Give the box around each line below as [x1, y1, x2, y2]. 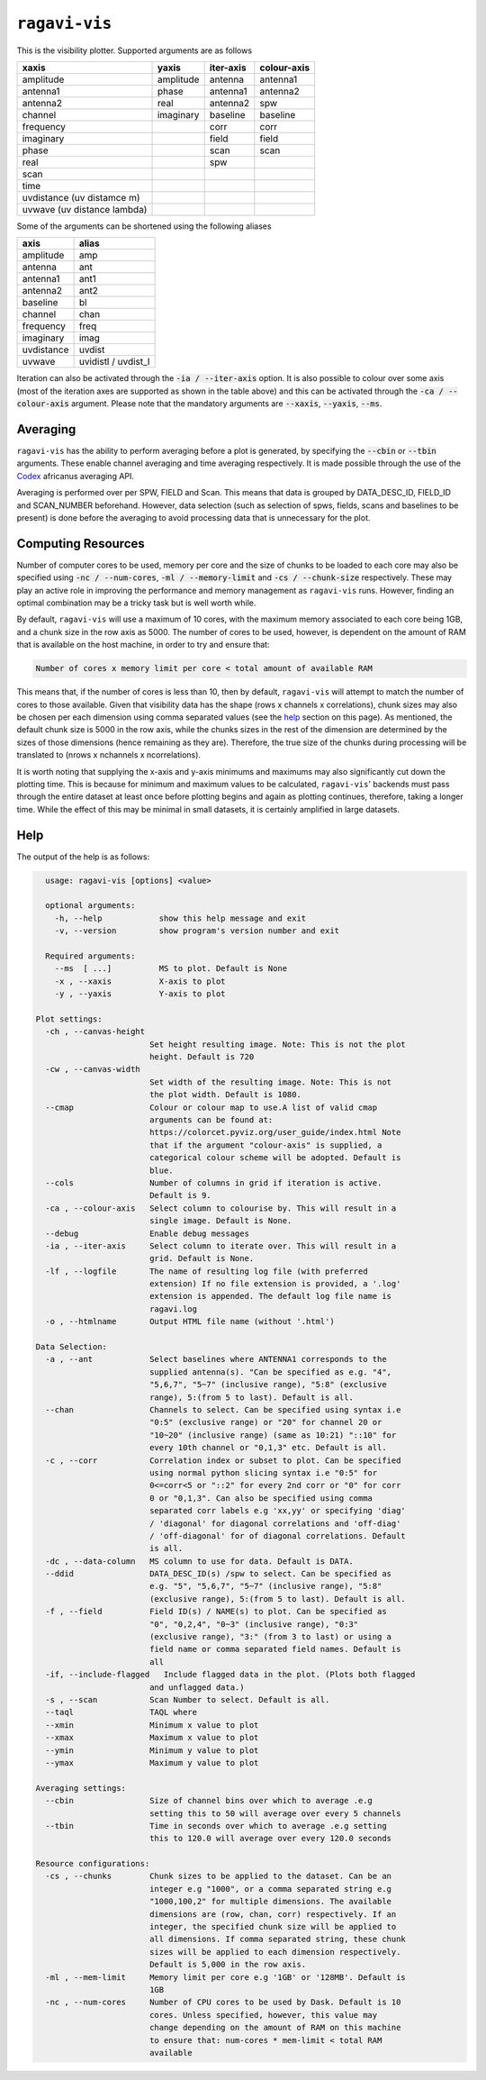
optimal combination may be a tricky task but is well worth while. [16, 597, 256, 608]
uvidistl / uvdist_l [78, 356, 150, 368]
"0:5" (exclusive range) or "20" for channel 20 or [148, 1417, 382, 1428]
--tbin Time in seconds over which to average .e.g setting [45, 1821, 387, 1830]
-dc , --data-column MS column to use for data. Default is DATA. [45, 1556, 355, 1567]
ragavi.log [148, 1303, 198, 1314]
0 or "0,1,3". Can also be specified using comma [148, 1493, 373, 1503]
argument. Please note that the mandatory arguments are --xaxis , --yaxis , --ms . [70, 398, 382, 409]
